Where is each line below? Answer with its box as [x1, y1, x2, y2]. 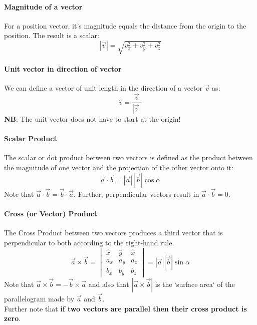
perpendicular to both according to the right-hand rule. [4, 237, 174, 247]
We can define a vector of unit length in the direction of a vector [4, 83, 203, 93]
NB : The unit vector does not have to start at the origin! [4, 114, 181, 124]
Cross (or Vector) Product [4, 208, 98, 219]
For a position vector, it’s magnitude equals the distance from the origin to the [4, 20, 246, 31]
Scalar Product [4, 133, 57, 144]
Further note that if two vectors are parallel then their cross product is [4, 303, 247, 313]
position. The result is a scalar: [4, 30, 99, 41]
